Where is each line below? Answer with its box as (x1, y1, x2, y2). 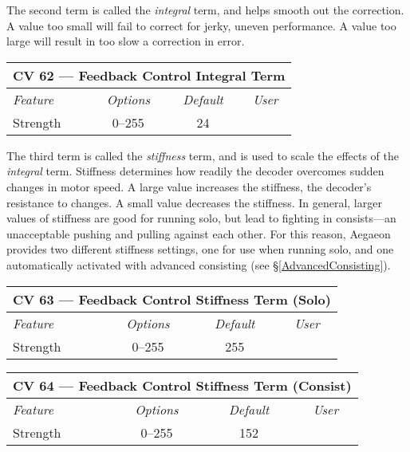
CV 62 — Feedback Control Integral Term (13, 65, 286, 85)
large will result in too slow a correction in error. (6, 33, 245, 49)
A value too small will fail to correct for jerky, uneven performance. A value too (6, 17, 396, 33)
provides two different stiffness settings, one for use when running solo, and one (6, 241, 394, 257)
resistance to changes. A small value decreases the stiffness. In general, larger (6, 194, 382, 210)
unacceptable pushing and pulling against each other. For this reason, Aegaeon (6, 225, 391, 242)
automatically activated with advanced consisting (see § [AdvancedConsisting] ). (6, 256, 391, 273)
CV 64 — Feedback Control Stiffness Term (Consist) (13, 375, 352, 395)
